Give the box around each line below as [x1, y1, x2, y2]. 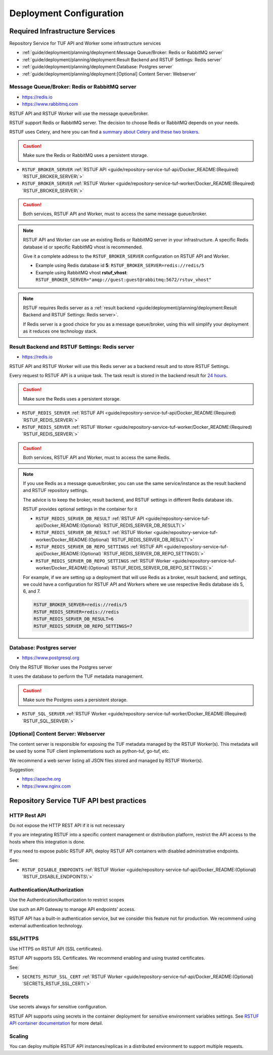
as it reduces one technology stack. [23, 328, 98, 334]
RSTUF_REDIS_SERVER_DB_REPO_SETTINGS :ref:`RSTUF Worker [35, 557, 171, 564]
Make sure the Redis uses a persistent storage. [23, 395, 121, 402]
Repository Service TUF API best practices [9, 796, 147, 805]
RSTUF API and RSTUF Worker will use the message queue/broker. [9, 110, 149, 116]
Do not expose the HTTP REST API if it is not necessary [9, 822, 125, 828]
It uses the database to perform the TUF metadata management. [9, 673, 144, 679]
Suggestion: [9, 766, 35, 773]
